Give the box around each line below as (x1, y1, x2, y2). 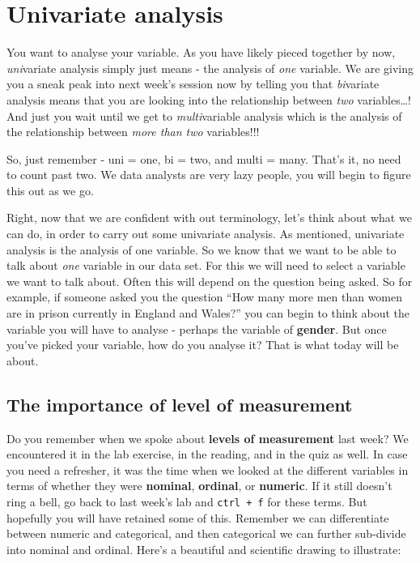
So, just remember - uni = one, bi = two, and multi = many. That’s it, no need (6, 150, 401, 167)
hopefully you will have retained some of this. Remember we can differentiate (6, 509, 389, 526)
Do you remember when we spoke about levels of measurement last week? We (6, 429, 409, 446)
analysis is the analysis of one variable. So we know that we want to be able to (6, 241, 397, 258)
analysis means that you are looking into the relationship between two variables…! (6, 91, 412, 108)
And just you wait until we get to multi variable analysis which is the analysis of (6, 107, 402, 124)
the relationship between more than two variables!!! (6, 123, 260, 140)
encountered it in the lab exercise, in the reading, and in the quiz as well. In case (6, 446, 408, 463)
